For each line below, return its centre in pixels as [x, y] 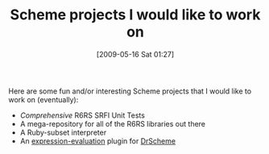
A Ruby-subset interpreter [63, 132]
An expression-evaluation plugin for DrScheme [97, 141]
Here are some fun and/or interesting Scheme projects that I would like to [130, 91]
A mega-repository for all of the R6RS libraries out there [113, 123]
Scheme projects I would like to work [135, 15]
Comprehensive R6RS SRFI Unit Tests [82, 115]
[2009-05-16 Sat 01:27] [135, 54]
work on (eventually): [43, 99]
